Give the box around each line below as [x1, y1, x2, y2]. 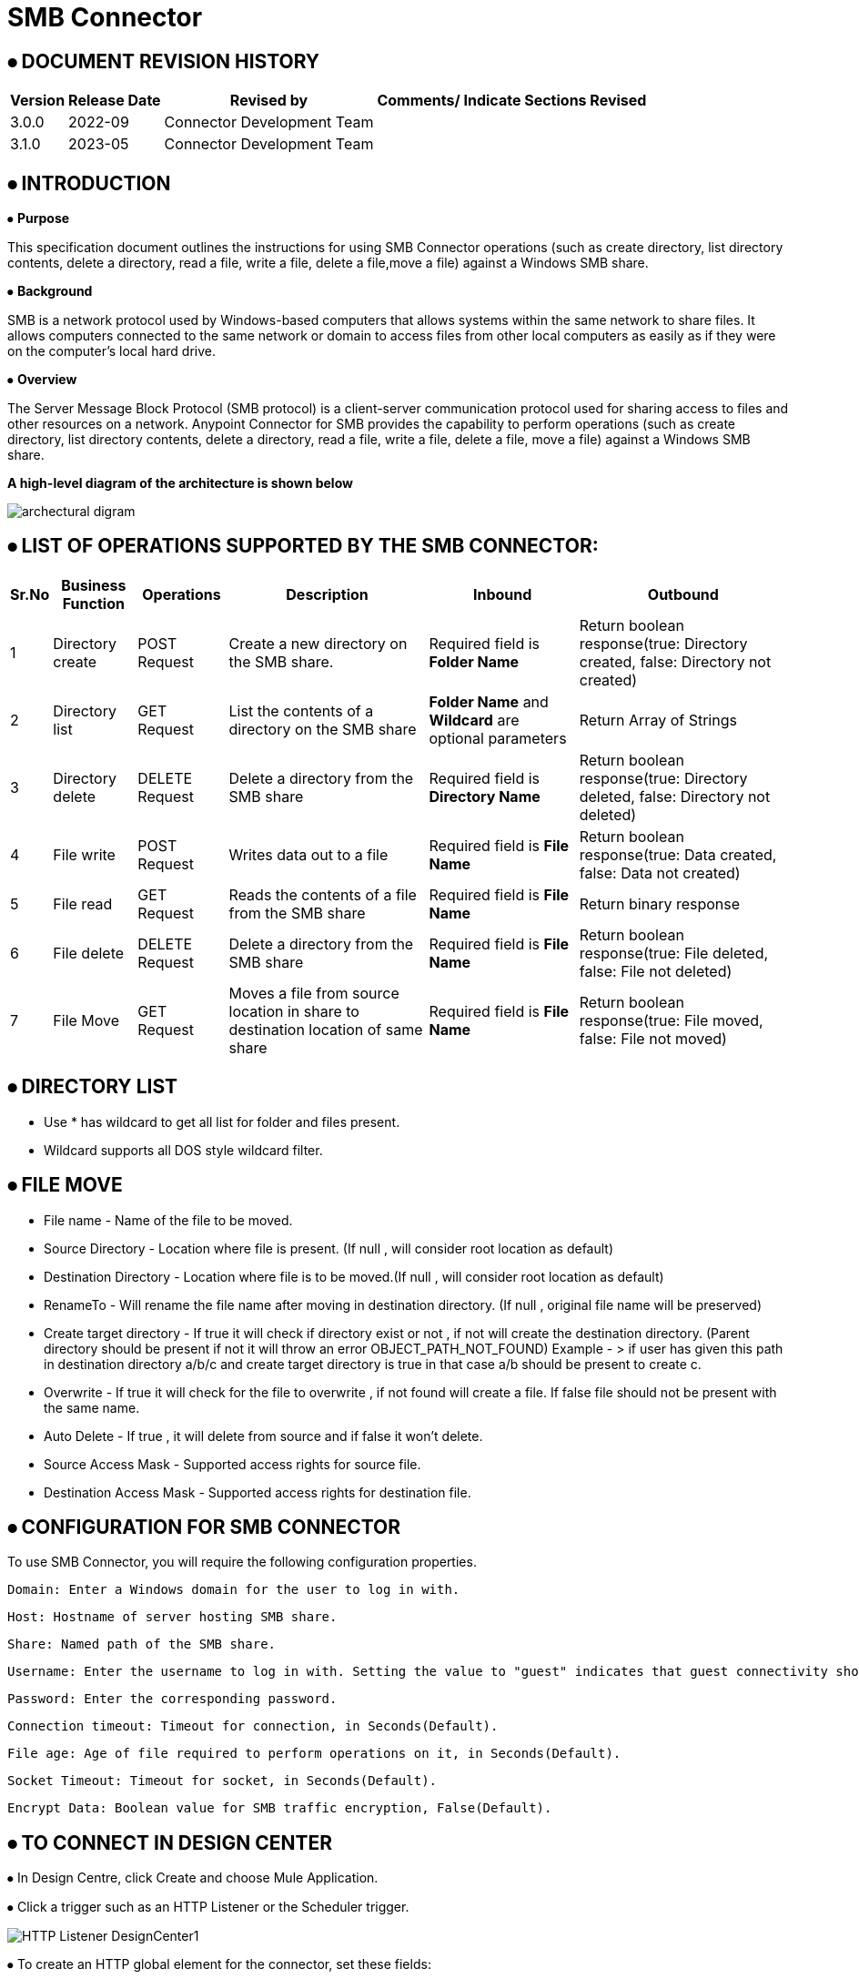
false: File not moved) [579, 1029, 727, 1048]
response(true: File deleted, [579, 943, 769, 962]
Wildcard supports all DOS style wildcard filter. [44, 1142, 323, 1158]
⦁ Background [7, 283, 93, 299]
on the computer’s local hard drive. [7, 343, 217, 360]
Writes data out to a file [228, 845, 389, 864]
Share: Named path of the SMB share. [7, 1637, 277, 1652]
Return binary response [579, 894, 741, 913]
